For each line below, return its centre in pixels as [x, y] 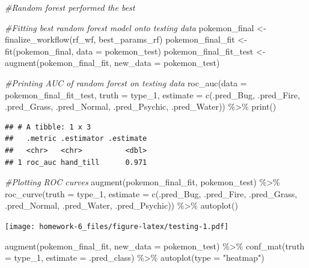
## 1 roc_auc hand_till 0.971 [76, 162]
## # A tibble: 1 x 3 [48, 127]
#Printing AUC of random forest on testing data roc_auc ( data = [126, 82]
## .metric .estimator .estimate [76, 139]
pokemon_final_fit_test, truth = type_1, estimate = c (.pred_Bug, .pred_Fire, [152, 94]
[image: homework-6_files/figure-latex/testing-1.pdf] [117, 226]
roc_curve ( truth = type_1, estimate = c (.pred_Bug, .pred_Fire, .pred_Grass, [151, 193]
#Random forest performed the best [70, 7]
